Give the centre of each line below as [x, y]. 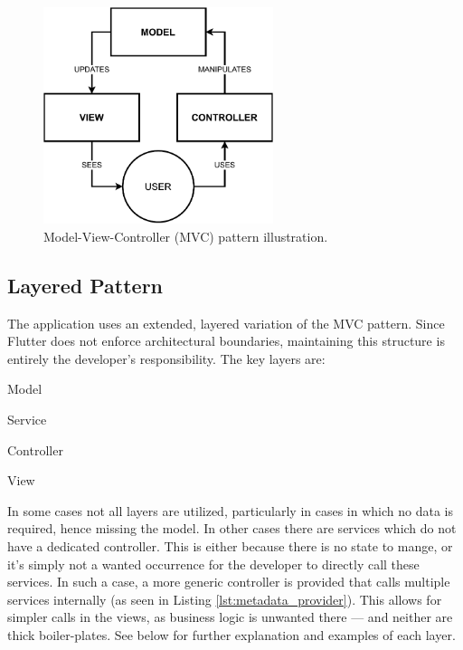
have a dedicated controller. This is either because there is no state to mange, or [230, 546]
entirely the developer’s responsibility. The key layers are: [166, 358]
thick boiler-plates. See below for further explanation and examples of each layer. [231, 635]
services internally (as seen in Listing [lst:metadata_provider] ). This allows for [225, 599]
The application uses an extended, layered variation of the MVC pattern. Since [226, 323]
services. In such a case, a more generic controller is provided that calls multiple [229, 582]
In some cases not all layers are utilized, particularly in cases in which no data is [230, 510]
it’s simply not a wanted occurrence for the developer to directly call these [213, 564]
